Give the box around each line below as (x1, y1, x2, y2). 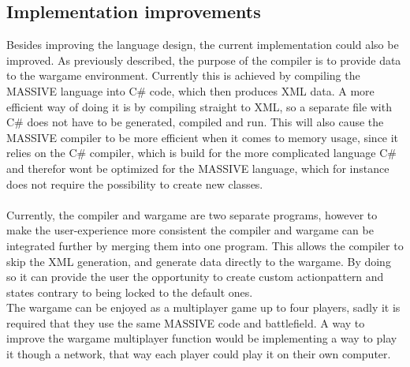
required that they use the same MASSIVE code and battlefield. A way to (6, 314, 365, 331)
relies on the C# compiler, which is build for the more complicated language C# (6, 144, 397, 161)
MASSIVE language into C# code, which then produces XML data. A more (6, 82, 375, 99)
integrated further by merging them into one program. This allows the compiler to (6, 237, 404, 253)
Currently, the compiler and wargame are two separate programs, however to (6, 206, 378, 223)
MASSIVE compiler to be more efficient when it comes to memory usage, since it (6, 129, 399, 145)
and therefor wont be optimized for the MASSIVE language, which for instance (6, 159, 389, 176)
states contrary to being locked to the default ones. (6, 283, 253, 300)
